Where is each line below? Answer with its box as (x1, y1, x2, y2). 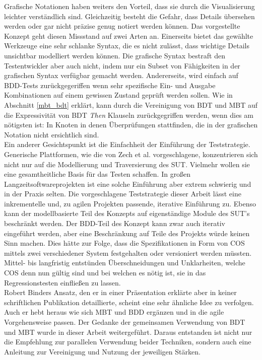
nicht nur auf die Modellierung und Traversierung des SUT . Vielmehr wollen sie (4, 159, 250, 169)
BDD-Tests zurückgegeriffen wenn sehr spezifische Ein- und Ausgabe (4, 80, 216, 90)
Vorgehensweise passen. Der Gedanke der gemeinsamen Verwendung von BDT (4, 317, 245, 327)
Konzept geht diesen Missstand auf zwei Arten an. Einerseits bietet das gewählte (4, 30, 253, 41)
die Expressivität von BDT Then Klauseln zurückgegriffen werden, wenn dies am (4, 109, 253, 120)
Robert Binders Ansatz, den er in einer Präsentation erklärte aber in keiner (4, 287, 237, 298)
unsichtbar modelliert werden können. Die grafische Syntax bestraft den (4, 50, 225, 60)
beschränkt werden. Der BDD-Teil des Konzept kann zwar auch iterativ (4, 218, 225, 229)
